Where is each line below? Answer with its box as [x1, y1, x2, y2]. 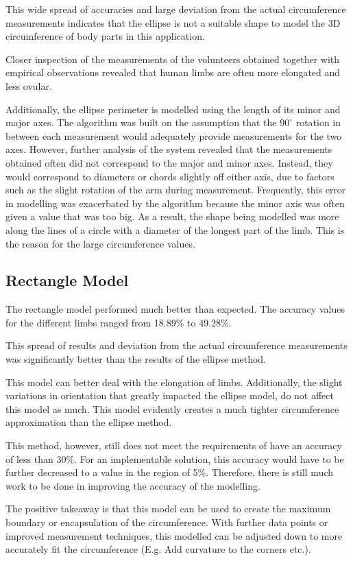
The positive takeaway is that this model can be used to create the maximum [5, 501, 331, 516]
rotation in [295, 115, 341, 130]
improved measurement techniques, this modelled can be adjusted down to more [5, 528, 343, 542]
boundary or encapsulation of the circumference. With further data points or [5, 515, 328, 529]
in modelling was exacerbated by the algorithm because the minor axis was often [5, 195, 345, 210]
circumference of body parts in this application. [5, 29, 205, 43]
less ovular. [5, 78, 52, 93]
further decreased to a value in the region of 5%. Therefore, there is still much [5, 465, 334, 479]
